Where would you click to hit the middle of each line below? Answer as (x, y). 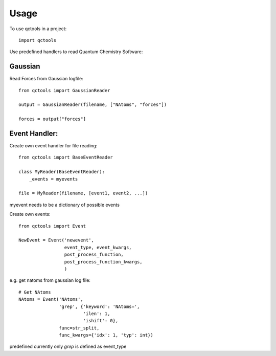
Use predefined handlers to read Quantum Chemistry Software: (76, 52)
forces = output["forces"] (52, 119)
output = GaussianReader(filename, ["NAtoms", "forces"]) (93, 105)
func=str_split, (79, 328)
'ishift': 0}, (101, 321)
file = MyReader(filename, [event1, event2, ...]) (83, 193)
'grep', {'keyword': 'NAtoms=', (99, 306)
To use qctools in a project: (38, 29)
